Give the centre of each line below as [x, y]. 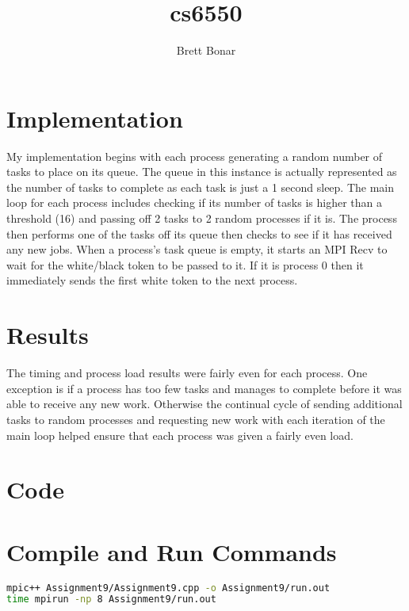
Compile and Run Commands [172, 551]
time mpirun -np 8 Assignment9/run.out [111, 600]
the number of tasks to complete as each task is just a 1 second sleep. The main [201, 187]
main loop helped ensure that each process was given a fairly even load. [180, 435]
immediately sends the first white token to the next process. [152, 280]
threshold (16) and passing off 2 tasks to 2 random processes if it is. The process [202, 218]
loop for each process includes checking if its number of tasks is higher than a [194, 202]
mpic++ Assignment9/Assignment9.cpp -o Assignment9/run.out [168, 588]
